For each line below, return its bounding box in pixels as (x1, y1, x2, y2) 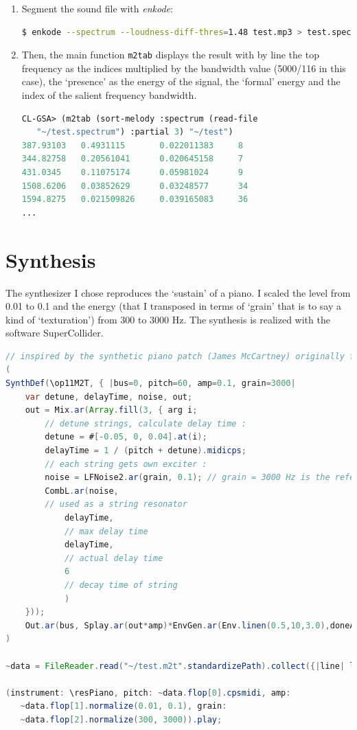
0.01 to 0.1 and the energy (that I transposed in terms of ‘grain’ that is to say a (5, 299, 341, 313)
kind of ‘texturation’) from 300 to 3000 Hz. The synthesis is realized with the (5, 312, 330, 326)
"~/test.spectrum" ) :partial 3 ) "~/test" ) (36, 127, 233, 137)
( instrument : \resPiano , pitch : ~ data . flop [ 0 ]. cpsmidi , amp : (5, 687, 291, 698)
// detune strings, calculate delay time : (45, 418, 246, 429)
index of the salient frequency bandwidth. (21, 88, 197, 102)
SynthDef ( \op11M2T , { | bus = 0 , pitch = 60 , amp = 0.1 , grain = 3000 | (5, 378, 296, 389)
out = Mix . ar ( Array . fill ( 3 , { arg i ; (25, 405, 198, 415)
